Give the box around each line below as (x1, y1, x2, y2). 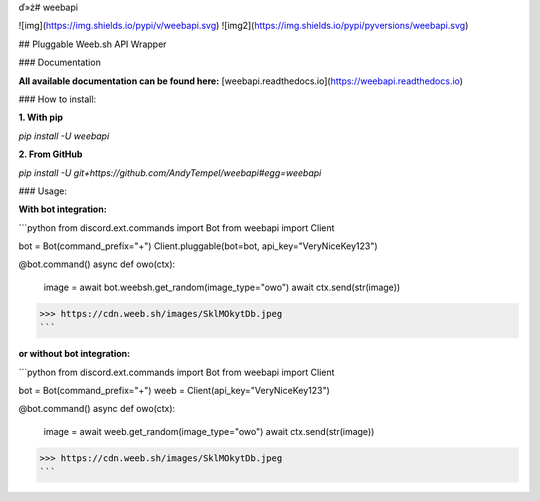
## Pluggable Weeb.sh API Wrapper (18, 38, 167, 50)
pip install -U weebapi (18, 130, 110, 142)
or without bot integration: (18, 348, 130, 360)
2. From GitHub (18, 148, 83, 160)
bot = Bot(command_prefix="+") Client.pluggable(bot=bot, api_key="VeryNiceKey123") (18, 240, 379, 252)
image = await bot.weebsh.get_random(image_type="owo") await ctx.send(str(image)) (43, 281, 401, 293)
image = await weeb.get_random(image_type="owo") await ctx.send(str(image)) (43, 425, 375, 437)
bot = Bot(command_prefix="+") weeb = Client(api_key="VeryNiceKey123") (18, 385, 330, 396)
